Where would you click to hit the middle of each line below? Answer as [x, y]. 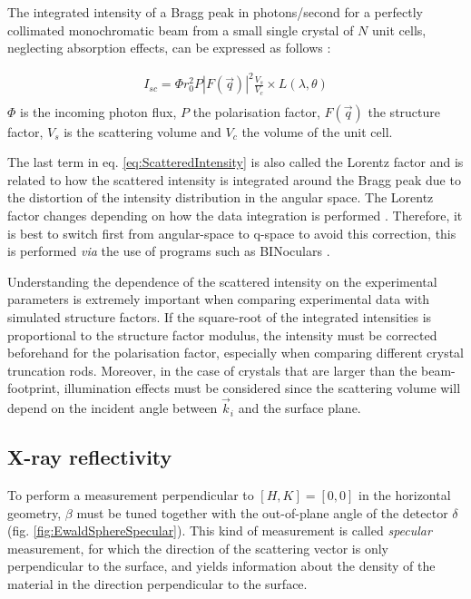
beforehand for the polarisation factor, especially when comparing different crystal [235, 353]
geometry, [34, 512]
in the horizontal [405, 494]
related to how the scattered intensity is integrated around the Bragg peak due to [234, 179]
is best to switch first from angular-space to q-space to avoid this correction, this [232, 233]
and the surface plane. [299, 408]
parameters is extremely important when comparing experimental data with [219, 299]
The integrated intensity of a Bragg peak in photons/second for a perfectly [215, 12]
